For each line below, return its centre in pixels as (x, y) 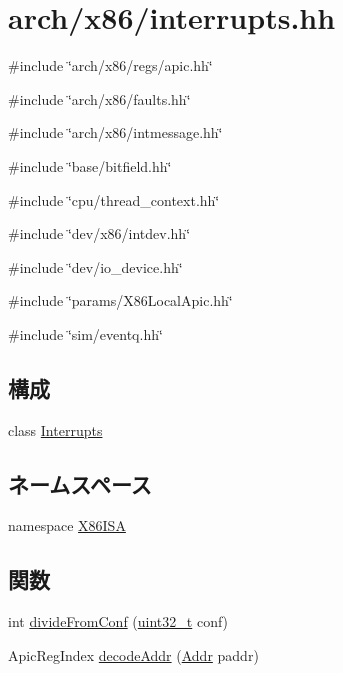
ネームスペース (80, 483)
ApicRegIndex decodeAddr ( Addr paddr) (133, 654)
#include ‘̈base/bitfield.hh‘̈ (90, 165)
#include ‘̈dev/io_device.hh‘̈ (95, 266)
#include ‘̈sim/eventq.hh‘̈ (85, 333)
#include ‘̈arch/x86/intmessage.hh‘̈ (115, 132)
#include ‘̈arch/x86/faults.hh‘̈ (99, 98)
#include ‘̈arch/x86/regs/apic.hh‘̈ (110, 65)
